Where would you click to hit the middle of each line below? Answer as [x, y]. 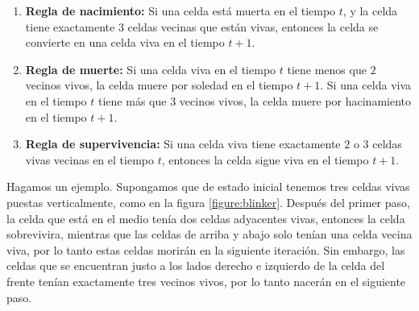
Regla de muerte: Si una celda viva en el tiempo [151, 69]
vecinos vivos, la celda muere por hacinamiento [295, 100]
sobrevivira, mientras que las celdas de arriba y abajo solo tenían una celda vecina [209, 234]
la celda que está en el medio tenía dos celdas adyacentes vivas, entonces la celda [206, 218]
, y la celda [370, 10]
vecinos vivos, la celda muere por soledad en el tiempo [159, 85]
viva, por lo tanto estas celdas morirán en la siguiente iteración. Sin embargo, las [206, 249]
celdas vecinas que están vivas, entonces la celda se [253, 26]
